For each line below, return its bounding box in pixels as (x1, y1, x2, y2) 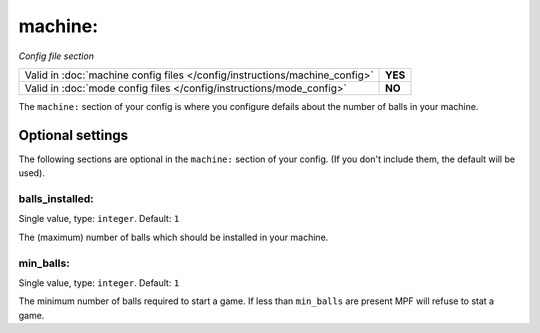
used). (18, 167, 45, 179)
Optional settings (18, 126, 129, 144)
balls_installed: (18, 192, 94, 205)
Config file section (18, 50, 95, 62)
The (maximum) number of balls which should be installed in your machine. (18, 231, 329, 243)
